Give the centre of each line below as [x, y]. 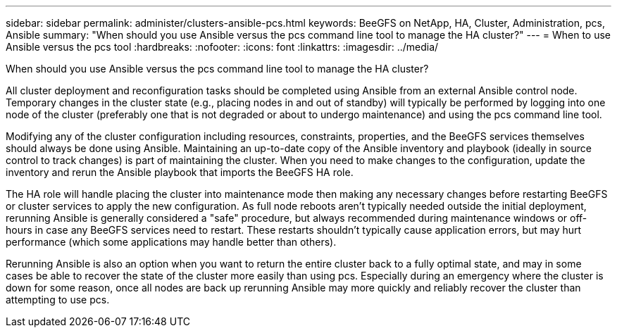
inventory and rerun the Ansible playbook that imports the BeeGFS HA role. [180, 172]
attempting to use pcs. [58, 300]
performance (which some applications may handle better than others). [171, 242]
